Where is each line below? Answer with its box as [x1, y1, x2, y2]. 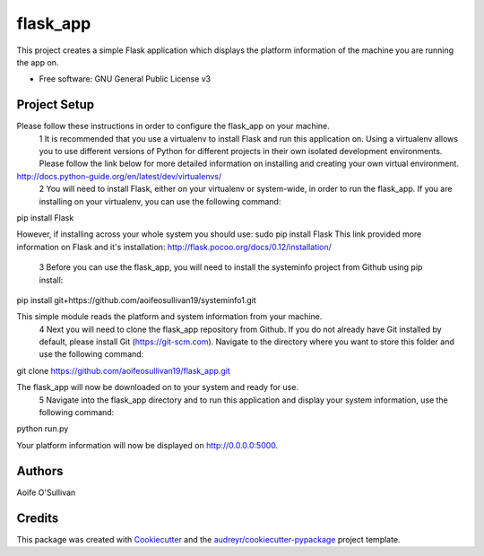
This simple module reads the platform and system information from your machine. [16, 311, 323, 322]
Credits [16, 510, 59, 526]
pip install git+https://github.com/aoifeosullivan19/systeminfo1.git [16, 294, 257, 305]
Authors [16, 463, 64, 479]
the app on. [16, 56, 59, 67]
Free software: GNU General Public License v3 [39, 74, 212, 84]
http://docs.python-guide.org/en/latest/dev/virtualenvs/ [16, 170, 222, 181]
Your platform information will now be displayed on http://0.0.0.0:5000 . [16, 439, 279, 450]
